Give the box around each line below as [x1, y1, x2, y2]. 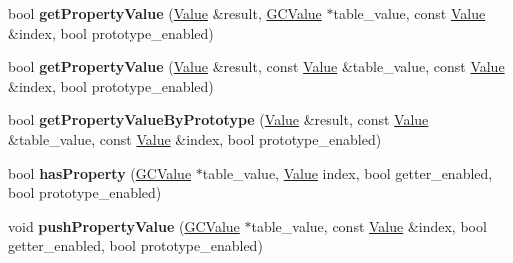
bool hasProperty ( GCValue [8, 162, 192, 183]
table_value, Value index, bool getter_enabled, [202, 162, 493, 183]
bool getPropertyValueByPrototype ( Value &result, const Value [8, 109, 429, 130]
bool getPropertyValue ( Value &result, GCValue [8, 3, 322, 23]
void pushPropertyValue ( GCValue [8, 215, 240, 236]
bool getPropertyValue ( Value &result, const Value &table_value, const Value [8, 56, 505, 77]
